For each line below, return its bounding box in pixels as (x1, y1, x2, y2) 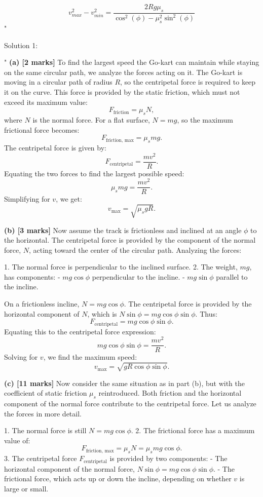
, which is (87, 308, 117, 319)
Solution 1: (4, 40, 38, 50)
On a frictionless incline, (4, 298, 80, 309)
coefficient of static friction (4, 388, 87, 398)
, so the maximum (177, 114, 233, 125)
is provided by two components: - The (109, 453, 228, 464)
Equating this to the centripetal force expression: (4, 326, 156, 336)
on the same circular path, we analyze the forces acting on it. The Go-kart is (4, 66, 243, 77)
